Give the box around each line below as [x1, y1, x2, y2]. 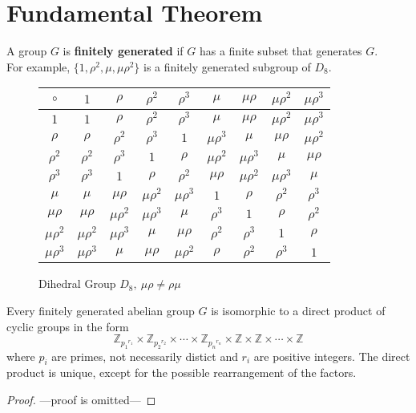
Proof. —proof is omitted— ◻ [6, 391, 156, 408]
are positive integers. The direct [253, 347, 410, 364]
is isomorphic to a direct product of [211, 302, 386, 319]
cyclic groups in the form [6, 318, 129, 334]
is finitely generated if [63, 43, 184, 59]
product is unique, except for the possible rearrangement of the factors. [6, 364, 357, 381]
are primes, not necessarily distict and [51, 347, 238, 364]
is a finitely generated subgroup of [143, 58, 311, 75]
